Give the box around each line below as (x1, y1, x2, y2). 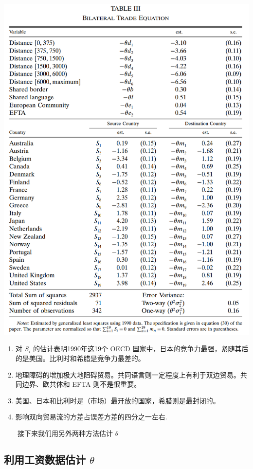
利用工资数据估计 (4, 452, 86, 467)
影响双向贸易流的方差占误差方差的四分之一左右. (15, 412, 167, 422)
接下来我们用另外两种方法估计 (17, 428, 113, 438)
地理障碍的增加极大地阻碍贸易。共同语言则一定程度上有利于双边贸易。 (15, 369, 240, 379)
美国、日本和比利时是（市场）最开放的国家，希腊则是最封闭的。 (15, 395, 220, 405)
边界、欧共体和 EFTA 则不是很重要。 (22, 379, 141, 389)
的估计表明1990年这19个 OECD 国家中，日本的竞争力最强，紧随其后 (33, 343, 249, 354)
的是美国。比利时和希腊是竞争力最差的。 (15, 353, 145, 363)
